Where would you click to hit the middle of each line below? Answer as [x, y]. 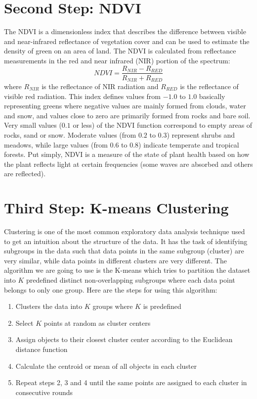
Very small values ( [33, 125]
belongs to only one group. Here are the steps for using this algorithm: [111, 289]
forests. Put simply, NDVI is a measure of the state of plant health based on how [127, 154]
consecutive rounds [44, 392]
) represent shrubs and [201, 134]
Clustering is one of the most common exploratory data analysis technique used [125, 231]
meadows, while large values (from [56, 144]
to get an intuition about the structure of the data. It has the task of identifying [126, 241]
